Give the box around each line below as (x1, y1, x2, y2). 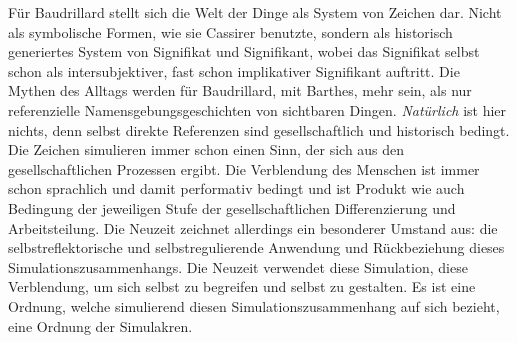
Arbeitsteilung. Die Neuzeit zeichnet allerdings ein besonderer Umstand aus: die (8, 217, 498, 238)
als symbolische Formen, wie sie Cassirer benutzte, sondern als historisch (8, 21, 453, 42)
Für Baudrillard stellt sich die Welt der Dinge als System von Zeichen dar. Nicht (8, 2, 502, 22)
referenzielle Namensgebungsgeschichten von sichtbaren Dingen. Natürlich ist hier (8, 99, 507, 120)
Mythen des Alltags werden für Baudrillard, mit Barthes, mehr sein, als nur (8, 80, 472, 101)
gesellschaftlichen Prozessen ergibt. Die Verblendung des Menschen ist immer (8, 158, 480, 179)
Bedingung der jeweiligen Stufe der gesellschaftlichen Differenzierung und (8, 197, 456, 218)
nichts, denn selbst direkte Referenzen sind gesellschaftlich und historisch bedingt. (8, 119, 510, 140)
